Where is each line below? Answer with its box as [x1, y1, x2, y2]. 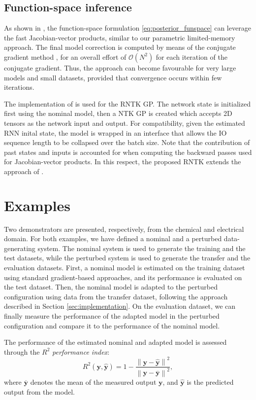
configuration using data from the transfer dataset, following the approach [4, 291, 228, 301]
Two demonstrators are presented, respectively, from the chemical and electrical [4, 223, 244, 234]
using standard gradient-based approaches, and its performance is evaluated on [4, 272, 242, 282]
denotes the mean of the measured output [30, 376, 157, 387]
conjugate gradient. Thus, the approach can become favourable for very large [4, 62, 236, 73]
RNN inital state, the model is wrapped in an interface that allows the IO [4, 127, 227, 138]
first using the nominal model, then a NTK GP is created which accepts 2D [4, 108, 232, 118]
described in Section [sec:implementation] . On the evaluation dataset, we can [4, 301, 236, 311]
